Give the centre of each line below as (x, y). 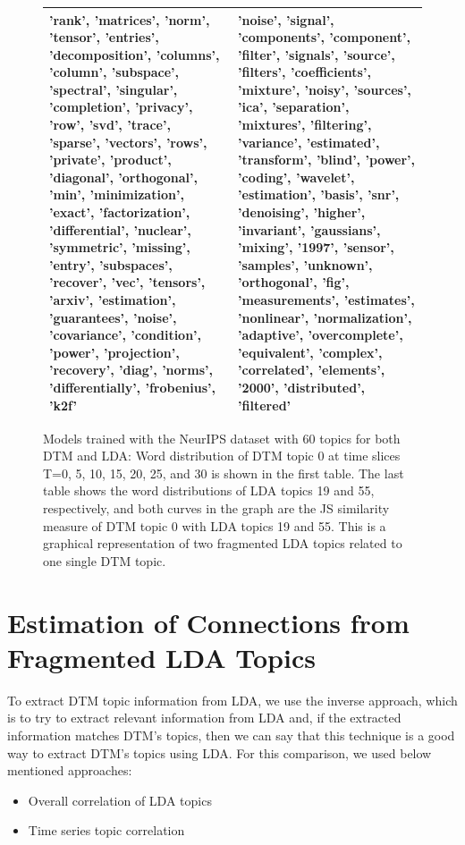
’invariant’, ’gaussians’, (309, 229)
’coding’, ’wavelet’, (296, 177)
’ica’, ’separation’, (294, 107)
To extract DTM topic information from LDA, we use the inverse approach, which (232, 700)
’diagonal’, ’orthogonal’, (124, 177)
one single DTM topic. (105, 560)
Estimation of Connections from (208, 622)
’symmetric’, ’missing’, (120, 247)
